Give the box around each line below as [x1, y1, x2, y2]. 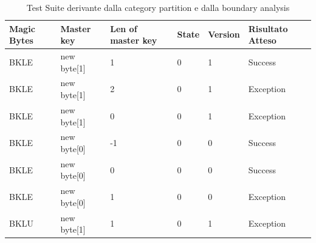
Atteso [248, 34, 276, 47]
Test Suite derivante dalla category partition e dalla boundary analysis [26, 1, 290, 13]
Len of [110, 22, 137, 35]
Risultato [248, 22, 288, 35]
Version [208, 28, 240, 41]
